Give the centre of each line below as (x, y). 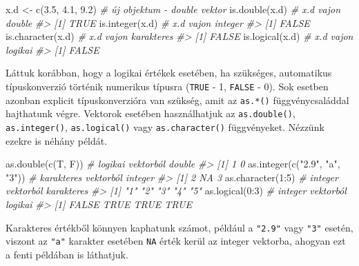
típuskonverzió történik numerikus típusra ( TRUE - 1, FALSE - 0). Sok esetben (167, 86)
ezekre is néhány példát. (57, 140)
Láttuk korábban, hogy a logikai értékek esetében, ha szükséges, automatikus (169, 73)
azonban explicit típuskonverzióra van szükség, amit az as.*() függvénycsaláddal (177, 100)
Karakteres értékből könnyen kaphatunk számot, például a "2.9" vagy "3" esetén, (179, 227)
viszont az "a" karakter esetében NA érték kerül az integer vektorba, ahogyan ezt (176, 241)
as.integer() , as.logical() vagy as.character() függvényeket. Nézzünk (165, 126)
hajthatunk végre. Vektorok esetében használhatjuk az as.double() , (151, 113)
